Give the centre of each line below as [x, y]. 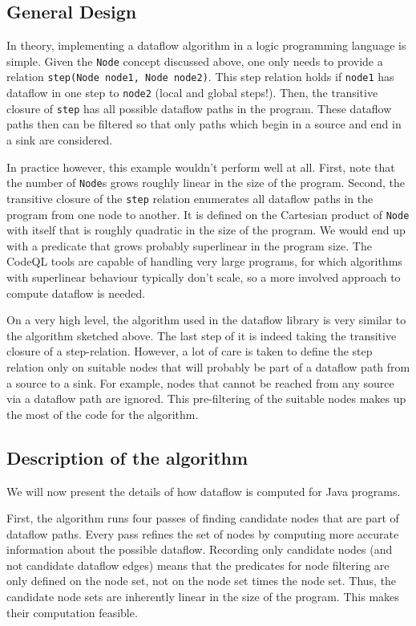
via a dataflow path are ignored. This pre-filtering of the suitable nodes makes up [206, 398]
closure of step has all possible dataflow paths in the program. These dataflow [199, 108]
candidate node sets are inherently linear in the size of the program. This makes [203, 597]
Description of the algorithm [127, 457]
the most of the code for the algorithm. [103, 414]
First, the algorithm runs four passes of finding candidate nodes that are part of [203, 518]
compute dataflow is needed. [76, 293]
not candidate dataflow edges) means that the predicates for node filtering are [198, 565]
